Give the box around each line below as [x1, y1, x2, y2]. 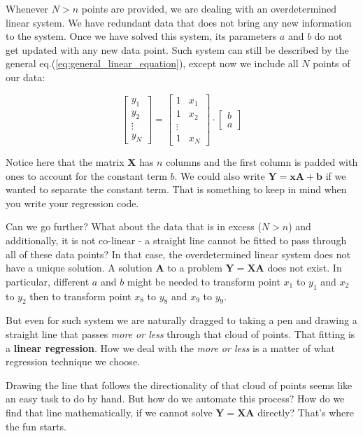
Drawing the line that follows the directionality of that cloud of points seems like [6, 377, 353, 392]
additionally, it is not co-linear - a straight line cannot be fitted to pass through [6, 233, 347, 248]
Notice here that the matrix [6, 155, 124, 169]
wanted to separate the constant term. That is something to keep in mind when [6, 182, 347, 197]
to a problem [167, 260, 222, 275]
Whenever [6, 1, 49, 15]
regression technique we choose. [6, 354, 140, 369]
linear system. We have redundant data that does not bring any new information [6, 15, 352, 29]
